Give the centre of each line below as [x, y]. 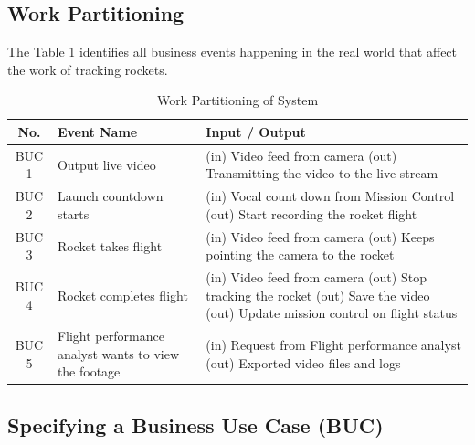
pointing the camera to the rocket [300, 254]
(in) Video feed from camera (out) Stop [316, 277]
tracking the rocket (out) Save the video [318, 295]
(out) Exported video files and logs [303, 362]
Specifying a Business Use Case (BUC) [195, 424]
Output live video [106, 164]
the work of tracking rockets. [88, 69]
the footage [89, 371]
